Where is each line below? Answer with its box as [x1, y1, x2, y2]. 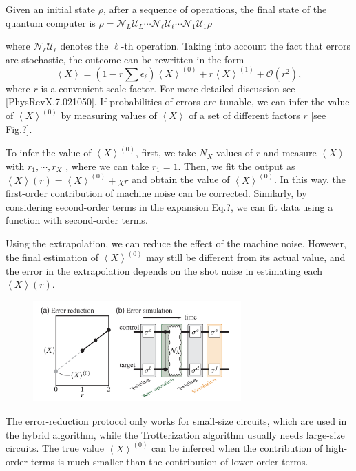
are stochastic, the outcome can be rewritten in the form [6, 52, 244, 66]
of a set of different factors [189, 108, 300, 123]
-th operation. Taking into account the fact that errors [121, 39, 350, 53]
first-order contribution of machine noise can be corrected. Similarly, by [6, 186, 307, 200]
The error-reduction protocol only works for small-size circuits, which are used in [6, 413, 347, 428]
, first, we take [135, 145, 196, 160]
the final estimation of [6, 250, 99, 264]
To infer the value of [6, 145, 92, 160]
